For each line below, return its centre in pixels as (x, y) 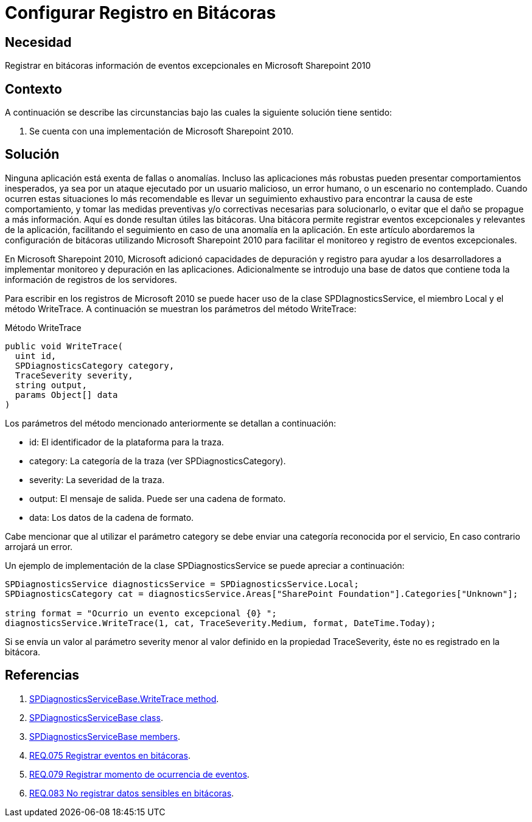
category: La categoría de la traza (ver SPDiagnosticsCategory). (158, 461)
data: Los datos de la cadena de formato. (112, 517)
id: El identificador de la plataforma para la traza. (127, 442)
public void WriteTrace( (64, 346)
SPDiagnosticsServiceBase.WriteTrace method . (124, 698)
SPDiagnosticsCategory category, (95, 365)
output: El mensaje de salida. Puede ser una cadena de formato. (158, 498)
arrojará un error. (39, 546)
